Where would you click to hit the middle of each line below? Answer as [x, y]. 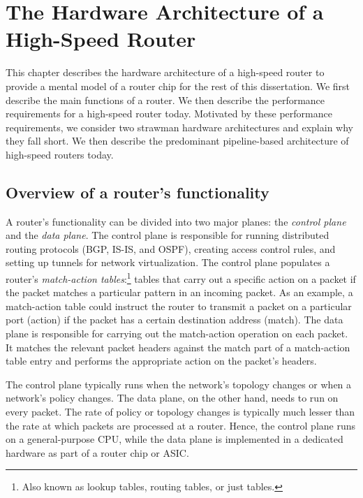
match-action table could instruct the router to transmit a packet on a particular [179, 306]
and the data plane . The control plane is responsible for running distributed [168, 235]
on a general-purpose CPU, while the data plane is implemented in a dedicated [175, 439]
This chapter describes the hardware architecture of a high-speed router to [165, 72]
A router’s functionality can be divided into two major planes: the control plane [176, 221]
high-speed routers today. [60, 154]
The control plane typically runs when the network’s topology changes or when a [179, 384]
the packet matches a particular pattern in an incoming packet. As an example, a [179, 292]
